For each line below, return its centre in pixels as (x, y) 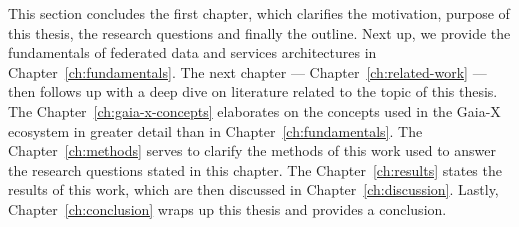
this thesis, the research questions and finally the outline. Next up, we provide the (259, 32)
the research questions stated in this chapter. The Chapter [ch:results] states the (255, 169)
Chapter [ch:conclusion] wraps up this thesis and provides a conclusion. (227, 208)
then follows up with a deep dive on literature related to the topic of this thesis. (253, 91)
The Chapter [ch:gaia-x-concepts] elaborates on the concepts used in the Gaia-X (254, 110)
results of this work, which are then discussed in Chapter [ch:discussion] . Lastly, (253, 189)
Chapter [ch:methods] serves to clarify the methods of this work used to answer (252, 150)
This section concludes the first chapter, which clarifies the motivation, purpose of (259, 13)
